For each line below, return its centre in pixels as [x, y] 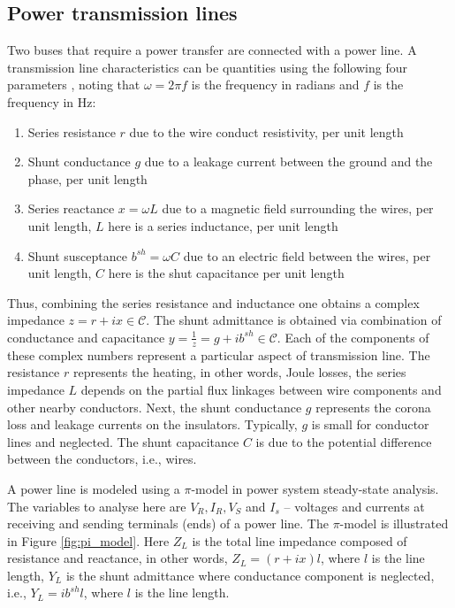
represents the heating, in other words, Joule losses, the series [239, 372]
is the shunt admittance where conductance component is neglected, [250, 575]
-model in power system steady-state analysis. [315, 488]
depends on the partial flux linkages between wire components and [261, 389]
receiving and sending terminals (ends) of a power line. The [168, 523]
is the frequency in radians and [275, 85]
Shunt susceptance [77, 255]
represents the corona [373, 407]
